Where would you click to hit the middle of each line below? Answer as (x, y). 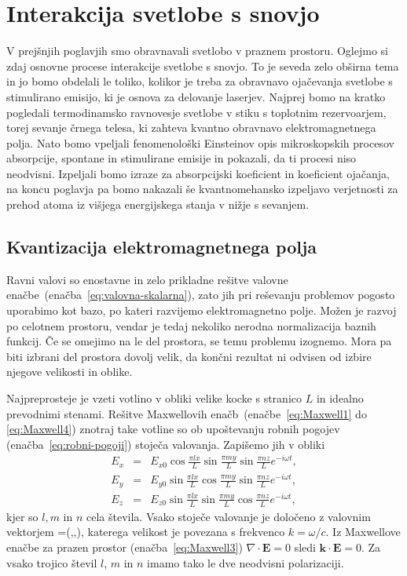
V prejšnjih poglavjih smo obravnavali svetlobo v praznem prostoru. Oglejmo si (197, 51)
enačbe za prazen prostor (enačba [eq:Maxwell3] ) (125, 547)
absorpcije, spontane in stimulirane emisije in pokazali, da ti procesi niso (181, 158)
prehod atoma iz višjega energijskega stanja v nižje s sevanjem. (158, 204)
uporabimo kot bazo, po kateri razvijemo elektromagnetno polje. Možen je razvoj (202, 310)
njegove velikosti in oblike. (70, 372)
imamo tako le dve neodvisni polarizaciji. (246, 562)
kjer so (22, 516)
